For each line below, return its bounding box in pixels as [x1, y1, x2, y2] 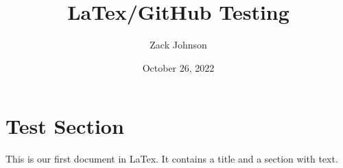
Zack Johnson [150, 38, 207, 52]
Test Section [5, 112, 124, 140]
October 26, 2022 [142, 60, 215, 74]
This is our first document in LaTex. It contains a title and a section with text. [5, 152, 338, 166]
